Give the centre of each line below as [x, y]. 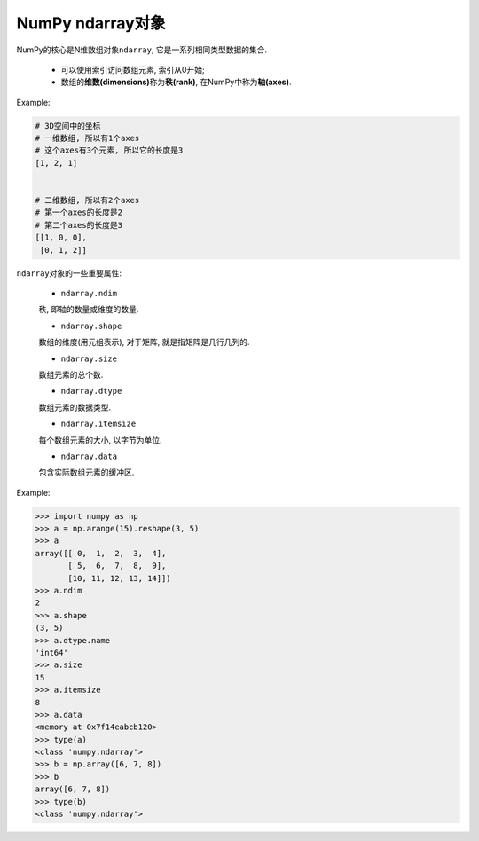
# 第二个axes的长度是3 [79, 225]
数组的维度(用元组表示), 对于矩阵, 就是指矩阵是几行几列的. [144, 342]
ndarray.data [89, 456]
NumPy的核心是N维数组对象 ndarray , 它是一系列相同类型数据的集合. [142, 50]
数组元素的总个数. [71, 374]
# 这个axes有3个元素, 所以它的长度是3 [109, 150]
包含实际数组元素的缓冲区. [86, 472]
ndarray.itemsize [98, 424]
